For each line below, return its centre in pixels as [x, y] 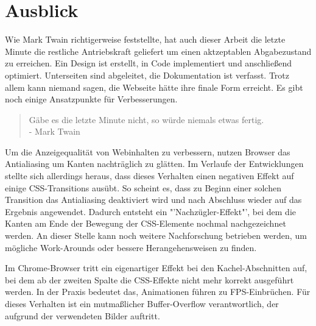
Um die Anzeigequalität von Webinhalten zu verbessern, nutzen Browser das [148, 151]
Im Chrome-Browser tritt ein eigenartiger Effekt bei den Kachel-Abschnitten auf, [156, 268]
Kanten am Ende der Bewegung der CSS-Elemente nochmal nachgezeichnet [146, 223]
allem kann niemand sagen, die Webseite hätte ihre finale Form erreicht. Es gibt [154, 87]
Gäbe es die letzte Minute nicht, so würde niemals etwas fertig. [146, 119]
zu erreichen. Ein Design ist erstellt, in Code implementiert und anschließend [149, 63]
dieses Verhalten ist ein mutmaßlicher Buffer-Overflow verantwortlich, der [142, 303]
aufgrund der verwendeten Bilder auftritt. [83, 315]
